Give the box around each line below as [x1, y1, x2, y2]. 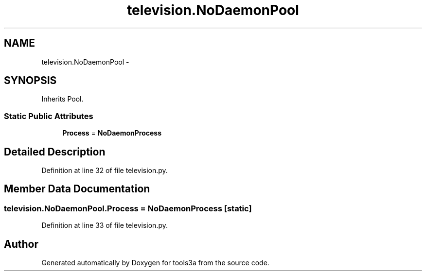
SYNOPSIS [4, 74, 57, 87]
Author [4, 238, 38, 250]
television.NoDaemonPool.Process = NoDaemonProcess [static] [4, 203, 252, 213]
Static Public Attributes [4, 111, 93, 121]
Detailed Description [4, 145, 106, 158]
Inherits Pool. [41, 95, 84, 103]
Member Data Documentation [4, 183, 150, 195]
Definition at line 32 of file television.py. [41, 166, 168, 175]
